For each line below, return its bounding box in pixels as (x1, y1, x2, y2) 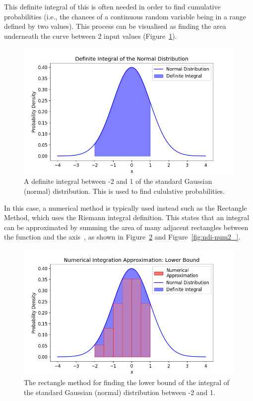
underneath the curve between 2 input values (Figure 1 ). (4, 30, 177, 41)
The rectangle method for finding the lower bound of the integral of (24, 377, 229, 387)
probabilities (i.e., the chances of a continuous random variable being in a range (4, 11, 247, 21)
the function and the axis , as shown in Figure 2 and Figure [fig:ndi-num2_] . (4, 232, 241, 242)
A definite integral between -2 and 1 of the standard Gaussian (24, 176, 212, 186)
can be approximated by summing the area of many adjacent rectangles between (4, 222, 249, 232)
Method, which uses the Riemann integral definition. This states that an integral (4, 212, 250, 223)
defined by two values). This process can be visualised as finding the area (4, 21, 226, 31)
